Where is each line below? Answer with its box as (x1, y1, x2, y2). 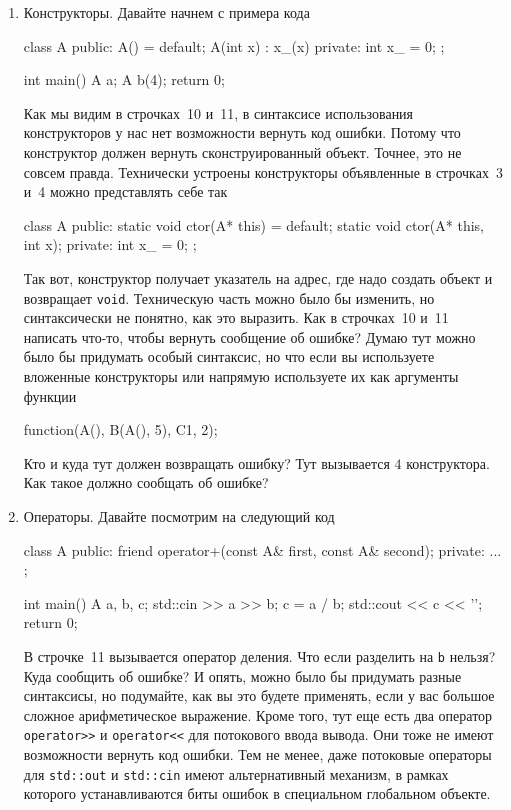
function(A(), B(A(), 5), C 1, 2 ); (23, 419, 218, 440)
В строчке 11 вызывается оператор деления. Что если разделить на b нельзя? (23, 645, 496, 666)
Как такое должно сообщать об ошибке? (23, 472, 269, 493)
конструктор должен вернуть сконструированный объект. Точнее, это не (23, 141, 462, 162)
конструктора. (406, 452, 490, 473)
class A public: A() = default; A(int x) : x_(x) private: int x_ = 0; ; (23, 35, 445, 56)
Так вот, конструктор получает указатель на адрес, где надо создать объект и (23, 267, 493, 288)
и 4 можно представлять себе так (23, 181, 228, 202)
